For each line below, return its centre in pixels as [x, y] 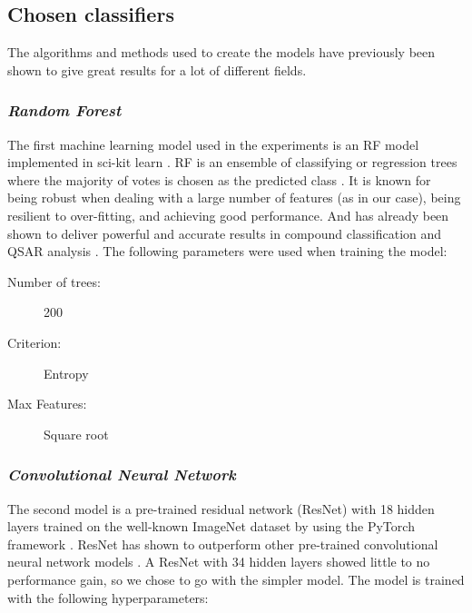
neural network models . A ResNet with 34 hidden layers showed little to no [219, 562]
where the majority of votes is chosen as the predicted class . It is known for [219, 179]
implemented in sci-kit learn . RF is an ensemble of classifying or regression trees [232, 162]
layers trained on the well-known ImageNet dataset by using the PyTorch [211, 526]
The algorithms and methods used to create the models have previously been [221, 52]
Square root [76, 434]
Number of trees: [54, 281]
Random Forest [64, 110]
